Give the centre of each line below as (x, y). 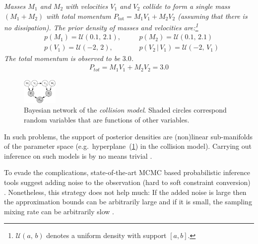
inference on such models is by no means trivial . (78, 155)
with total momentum (79, 16)
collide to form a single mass (186, 6)
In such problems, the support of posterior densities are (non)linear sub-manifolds (129, 136)
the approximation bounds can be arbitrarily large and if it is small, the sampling (128, 202)
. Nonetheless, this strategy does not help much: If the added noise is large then (125, 192)
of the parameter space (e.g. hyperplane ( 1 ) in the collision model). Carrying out (128, 146)
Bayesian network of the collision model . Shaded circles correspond (125, 110)
